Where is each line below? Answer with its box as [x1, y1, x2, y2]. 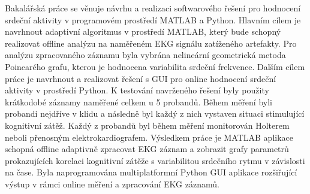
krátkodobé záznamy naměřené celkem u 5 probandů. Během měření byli [5, 95, 272, 108]
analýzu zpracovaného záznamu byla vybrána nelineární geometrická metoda [5, 48, 286, 61]
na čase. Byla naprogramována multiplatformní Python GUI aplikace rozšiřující [5, 166, 297, 178]
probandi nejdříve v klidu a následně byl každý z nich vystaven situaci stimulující [5, 107, 305, 120]
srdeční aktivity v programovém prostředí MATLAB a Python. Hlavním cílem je [5, 13, 301, 26]
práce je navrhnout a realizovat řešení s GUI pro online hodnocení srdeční [5, 72, 276, 84]
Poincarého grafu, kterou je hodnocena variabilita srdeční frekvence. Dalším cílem [5, 60, 305, 72]
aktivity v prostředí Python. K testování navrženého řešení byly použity [5, 84, 269, 96]
